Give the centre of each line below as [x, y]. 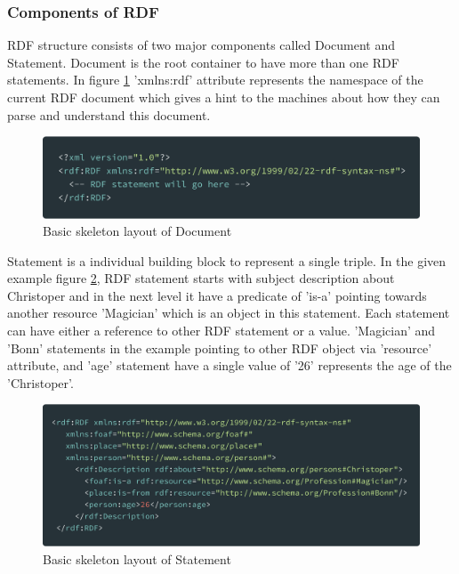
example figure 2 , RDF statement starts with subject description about [201, 278]
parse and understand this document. [109, 114]
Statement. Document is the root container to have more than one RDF [203, 62]
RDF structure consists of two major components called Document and [201, 45]
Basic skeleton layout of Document [137, 231]
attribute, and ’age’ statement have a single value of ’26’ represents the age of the [229, 365]
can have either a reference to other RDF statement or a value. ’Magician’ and [221, 331]
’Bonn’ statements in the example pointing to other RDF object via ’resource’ [220, 348]
